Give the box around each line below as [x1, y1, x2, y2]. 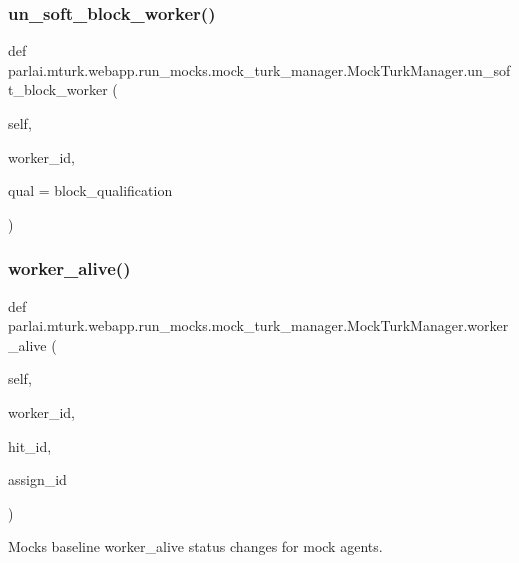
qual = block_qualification [8, 180, 173, 201]
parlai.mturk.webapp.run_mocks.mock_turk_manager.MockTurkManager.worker [8, 315, 509, 336]
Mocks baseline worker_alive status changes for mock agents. [8, 536, 383, 557]
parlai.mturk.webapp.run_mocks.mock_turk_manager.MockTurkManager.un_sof [8, 59, 511, 80]
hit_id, [8, 435, 52, 456]
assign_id [8, 469, 67, 490]
